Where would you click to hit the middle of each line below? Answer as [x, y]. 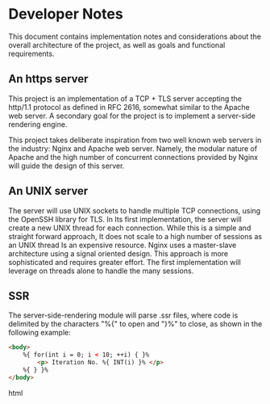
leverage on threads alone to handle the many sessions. [101, 271]
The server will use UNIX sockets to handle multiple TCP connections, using [135, 210]
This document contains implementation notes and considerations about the [135, 36]
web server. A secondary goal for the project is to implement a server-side [132, 116]
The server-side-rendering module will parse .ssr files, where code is [123, 315]
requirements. [31, 53]
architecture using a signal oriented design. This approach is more [118, 253]
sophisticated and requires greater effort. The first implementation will [125, 262]
